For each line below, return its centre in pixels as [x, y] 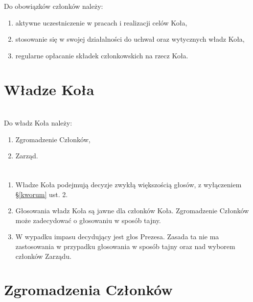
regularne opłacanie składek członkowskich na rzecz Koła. [102, 55]
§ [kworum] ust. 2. [42, 194]
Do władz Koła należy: [38, 123]
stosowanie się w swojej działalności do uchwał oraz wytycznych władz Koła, [130, 39]
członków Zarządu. [43, 256]
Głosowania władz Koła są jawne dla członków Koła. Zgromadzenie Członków [132, 211]
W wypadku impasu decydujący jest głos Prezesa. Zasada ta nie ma [117, 237]
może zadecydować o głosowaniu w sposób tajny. [88, 220]
